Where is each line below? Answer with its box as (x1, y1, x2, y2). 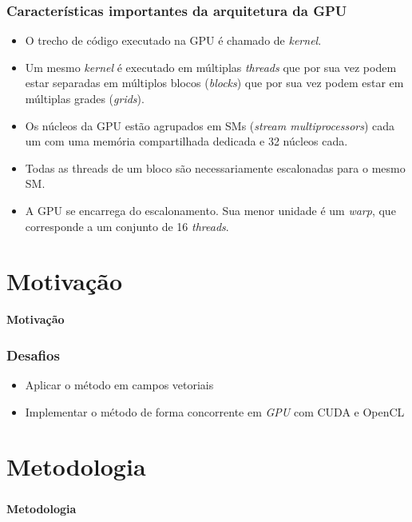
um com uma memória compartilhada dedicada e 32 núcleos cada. (25, 133, 348, 149)
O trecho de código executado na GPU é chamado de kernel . (25, 32, 322, 49)
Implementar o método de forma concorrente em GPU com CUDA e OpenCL (25, 403, 405, 420)
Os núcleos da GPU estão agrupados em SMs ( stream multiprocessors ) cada (25, 117, 395, 133)
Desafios (6, 345, 60, 365)
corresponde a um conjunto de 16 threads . (25, 217, 229, 234)
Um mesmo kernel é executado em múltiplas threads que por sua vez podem (25, 58, 397, 75)
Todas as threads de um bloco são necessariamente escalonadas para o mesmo (25, 159, 406, 176)
